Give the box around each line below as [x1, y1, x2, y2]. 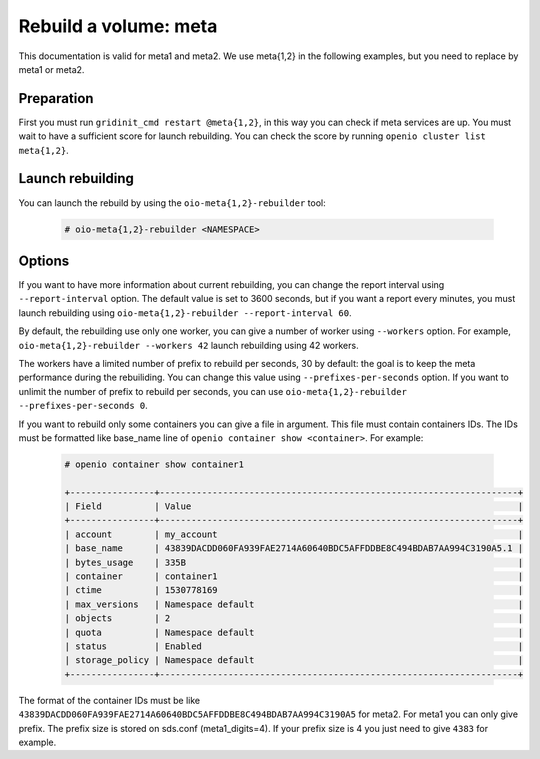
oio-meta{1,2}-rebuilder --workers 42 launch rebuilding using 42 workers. [18, 339, 359, 351]
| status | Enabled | [64, 640, 524, 652]
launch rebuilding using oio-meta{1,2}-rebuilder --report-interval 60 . [18, 306, 352, 319]
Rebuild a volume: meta [18, 15, 218, 37]
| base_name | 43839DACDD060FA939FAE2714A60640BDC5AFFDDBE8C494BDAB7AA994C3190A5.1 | [64, 543, 524, 554]
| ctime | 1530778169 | [64, 585, 524, 596]
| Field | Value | [64, 501, 524, 512]
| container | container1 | [64, 571, 524, 582]
